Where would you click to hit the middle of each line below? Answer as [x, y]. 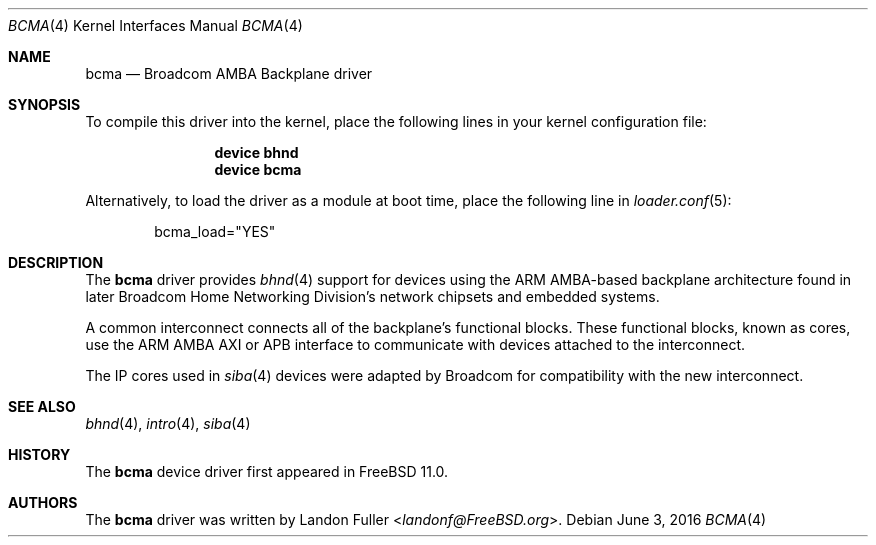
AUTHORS [43, 502]
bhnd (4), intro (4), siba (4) [168, 423]
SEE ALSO [42, 406]
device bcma [258, 169]
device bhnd [256, 152]
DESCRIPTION [56, 262]
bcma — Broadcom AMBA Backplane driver [229, 73]
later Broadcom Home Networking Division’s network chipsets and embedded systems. [372, 296]
